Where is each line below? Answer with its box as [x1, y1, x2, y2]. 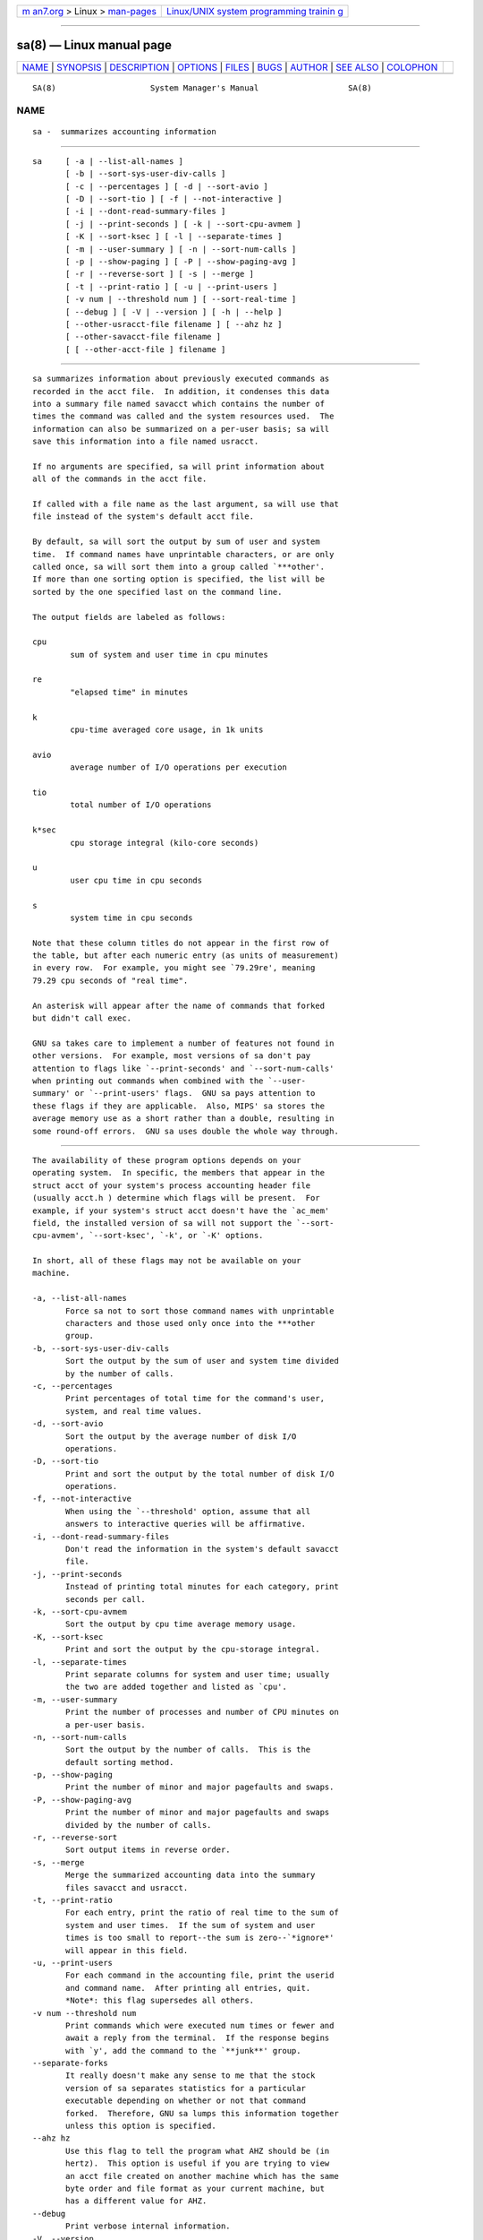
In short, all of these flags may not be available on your [32, 1255, 301, 1266]
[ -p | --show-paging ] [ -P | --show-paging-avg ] [65, 256, 297, 266]
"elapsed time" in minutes [70, 686, 189, 697]
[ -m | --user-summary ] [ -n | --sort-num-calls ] [65, 244, 297, 254]
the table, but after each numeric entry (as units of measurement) [32, 951, 339, 961]
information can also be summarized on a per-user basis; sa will [32, 424, 330, 434]
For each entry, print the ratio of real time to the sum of [65, 1908, 339, 1917]
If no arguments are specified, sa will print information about [32, 461, 326, 471]
